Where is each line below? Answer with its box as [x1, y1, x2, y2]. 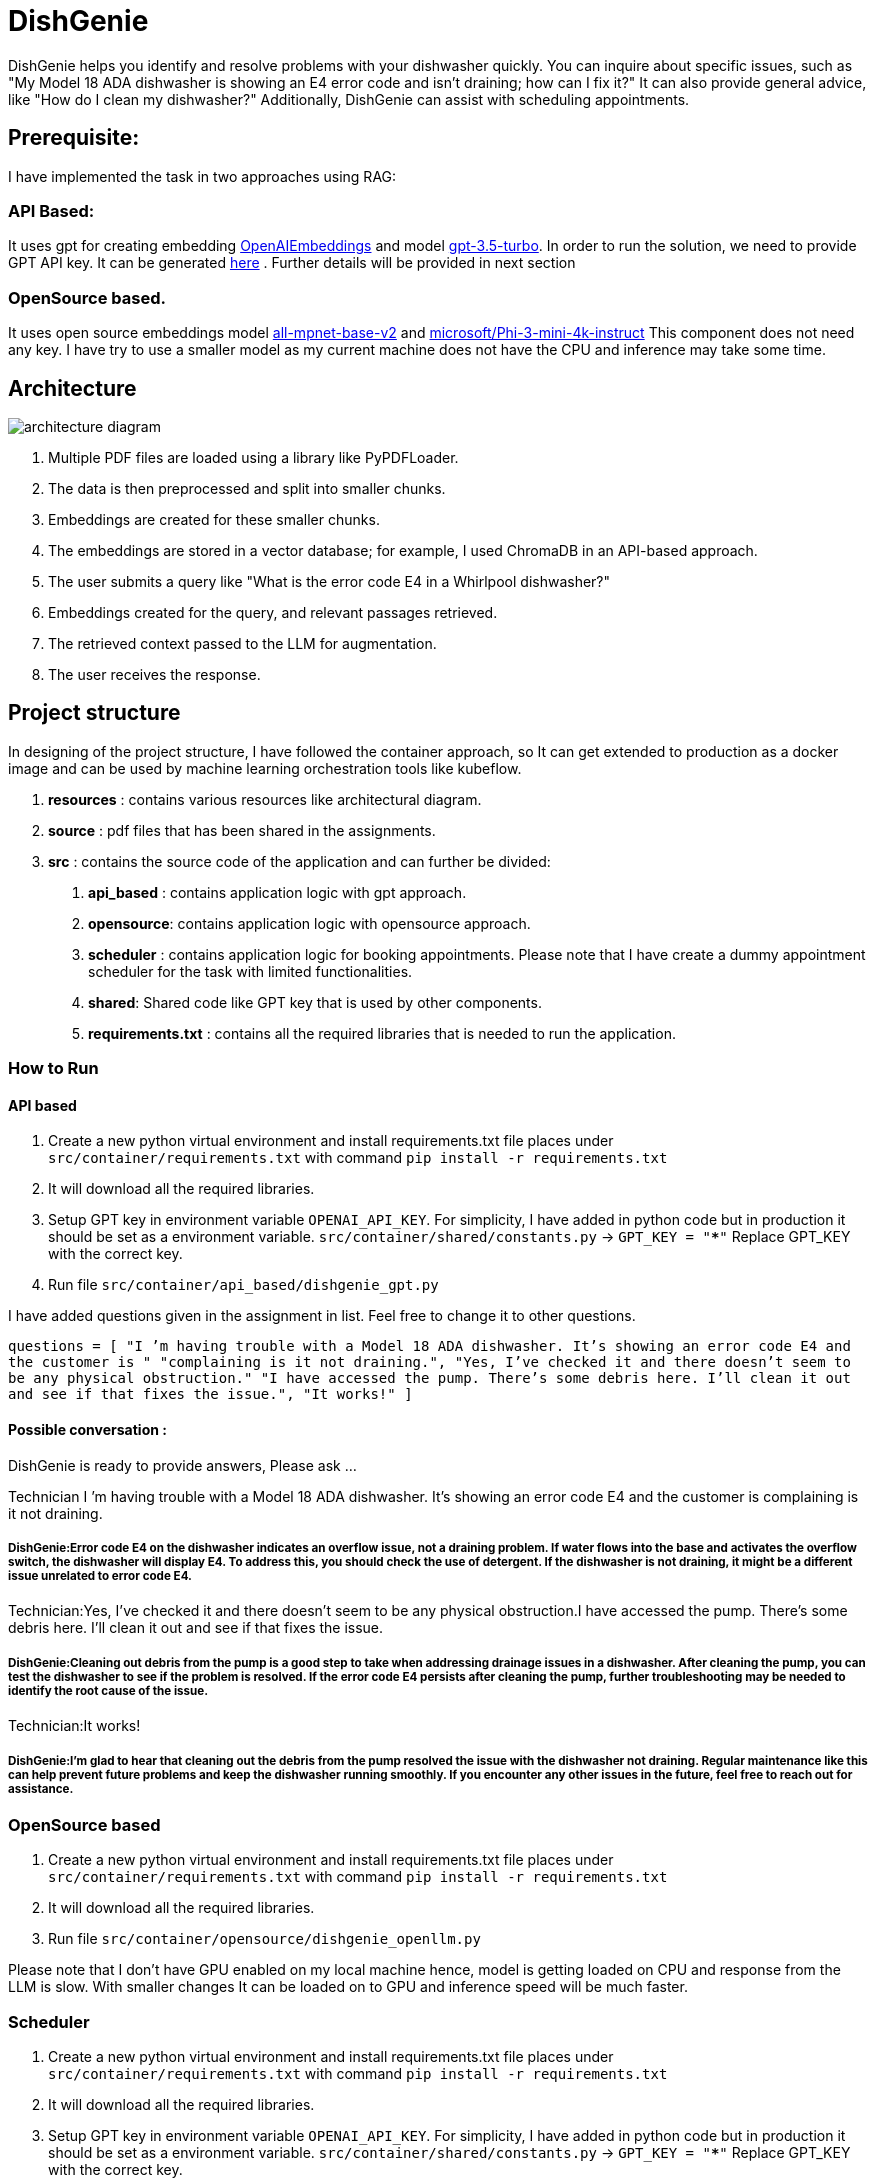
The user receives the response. [48, 665, 261, 683]
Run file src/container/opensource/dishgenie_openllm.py [48, 1930, 481, 1948]
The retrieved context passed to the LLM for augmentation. [48, 634, 437, 652]
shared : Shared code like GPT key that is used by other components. [88, 993, 542, 1011]
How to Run [8, 1058, 99, 1079]
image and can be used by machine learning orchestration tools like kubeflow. [8, 759, 522, 777]
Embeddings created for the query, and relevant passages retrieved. [48, 603, 498, 621]
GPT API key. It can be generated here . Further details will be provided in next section [8, 254, 576, 272]
